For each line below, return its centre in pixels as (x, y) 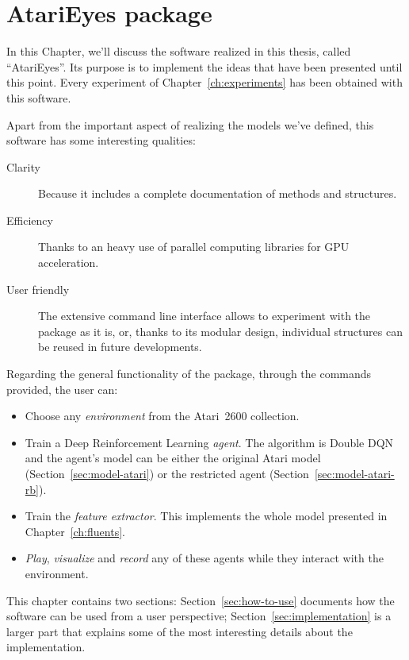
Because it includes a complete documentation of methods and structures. (218, 193)
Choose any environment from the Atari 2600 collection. (162, 416)
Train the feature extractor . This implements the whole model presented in (206, 516)
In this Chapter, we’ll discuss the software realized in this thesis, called (179, 51)
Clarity (23, 166)
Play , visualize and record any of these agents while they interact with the (204, 558)
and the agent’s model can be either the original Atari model (173, 458)
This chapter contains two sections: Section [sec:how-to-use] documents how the (201, 600)
